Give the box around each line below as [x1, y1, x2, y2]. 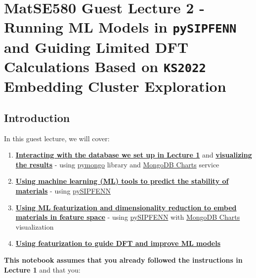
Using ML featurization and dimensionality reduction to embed [15, 202, 237, 212]
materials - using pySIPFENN [15, 185, 111, 196]
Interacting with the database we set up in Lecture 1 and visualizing [15, 150, 252, 160]
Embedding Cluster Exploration [4, 76, 226, 96]
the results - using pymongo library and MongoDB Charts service [15, 159, 219, 169]
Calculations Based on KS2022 [4, 56, 206, 76]
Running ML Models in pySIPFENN [4, 17, 237, 37]
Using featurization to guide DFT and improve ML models [15, 238, 221, 248]
